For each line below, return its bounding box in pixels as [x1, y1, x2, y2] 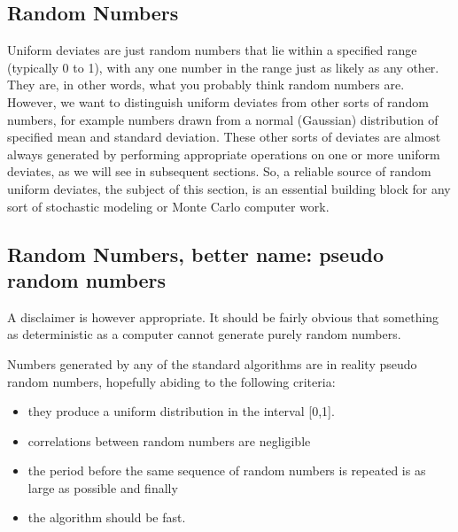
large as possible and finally [27, 478, 178, 497]
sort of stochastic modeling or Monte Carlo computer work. [7, 197, 330, 215]
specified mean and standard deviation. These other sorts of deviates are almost [7, 127, 441, 146]
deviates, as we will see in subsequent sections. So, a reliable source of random [7, 162, 431, 181]
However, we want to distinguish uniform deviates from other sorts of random [7, 92, 429, 111]
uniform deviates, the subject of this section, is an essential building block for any [7, 179, 451, 197]
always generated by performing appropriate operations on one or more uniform [7, 144, 440, 163]
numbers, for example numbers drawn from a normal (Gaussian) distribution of [7, 110, 439, 128]
